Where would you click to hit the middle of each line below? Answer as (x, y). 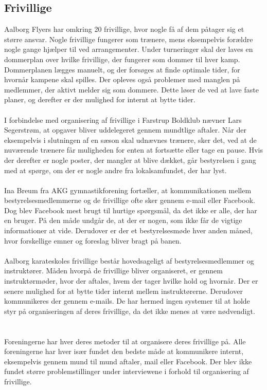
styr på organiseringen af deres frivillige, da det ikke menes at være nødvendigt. (130, 311)
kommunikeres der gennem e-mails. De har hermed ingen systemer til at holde (127, 301)
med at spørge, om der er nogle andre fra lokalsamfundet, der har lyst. (115, 170)
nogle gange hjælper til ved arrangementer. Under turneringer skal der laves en (129, 49)
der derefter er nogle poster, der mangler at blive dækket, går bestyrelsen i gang (130, 160)
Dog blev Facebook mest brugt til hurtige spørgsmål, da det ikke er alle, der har (131, 210)
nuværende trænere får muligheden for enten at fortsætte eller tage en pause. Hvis (133, 150)
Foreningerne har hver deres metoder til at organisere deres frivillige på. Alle (125, 341)
